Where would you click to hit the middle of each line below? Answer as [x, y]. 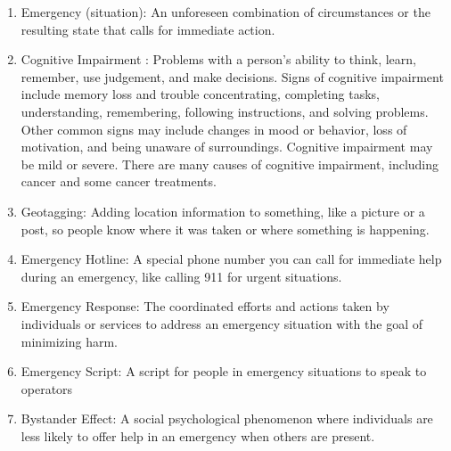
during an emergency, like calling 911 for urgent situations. [181, 276]
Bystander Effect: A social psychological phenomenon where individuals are [227, 418]
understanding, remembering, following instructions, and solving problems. [225, 111]
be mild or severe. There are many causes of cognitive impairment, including [230, 164]
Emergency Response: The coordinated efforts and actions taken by [205, 306]
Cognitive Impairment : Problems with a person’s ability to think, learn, [218, 59]
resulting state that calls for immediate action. [148, 29]
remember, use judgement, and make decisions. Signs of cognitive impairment [232, 76]
